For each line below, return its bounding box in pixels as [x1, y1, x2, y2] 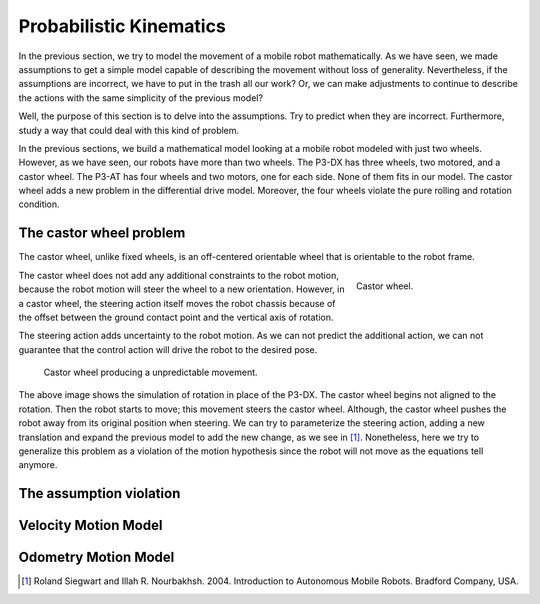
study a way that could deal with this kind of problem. [18, 124, 240, 136]
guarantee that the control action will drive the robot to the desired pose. [18, 343, 318, 355]
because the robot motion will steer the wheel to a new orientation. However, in [18, 283, 345, 295]
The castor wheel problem [18, 225, 186, 242]
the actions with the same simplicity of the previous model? [18, 91, 264, 104]
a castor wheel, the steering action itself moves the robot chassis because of [18, 297, 336, 309]
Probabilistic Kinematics [18, 15, 227, 37]
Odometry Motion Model [18, 549, 175, 566]
